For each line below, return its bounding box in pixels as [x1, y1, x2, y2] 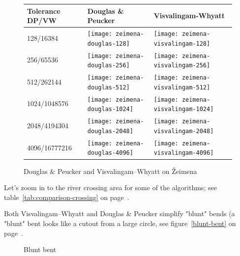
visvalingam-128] [153, 40, 210, 47]
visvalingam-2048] [153, 127, 214, 135]
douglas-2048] [87, 127, 133, 135]
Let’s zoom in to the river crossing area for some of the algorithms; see [4, 182, 217, 193]
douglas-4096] [87, 149, 133, 157]
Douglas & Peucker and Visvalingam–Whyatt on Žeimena [24, 166, 197, 176]
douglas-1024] [87, 106, 133, 113]
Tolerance [27, 5, 60, 16]
